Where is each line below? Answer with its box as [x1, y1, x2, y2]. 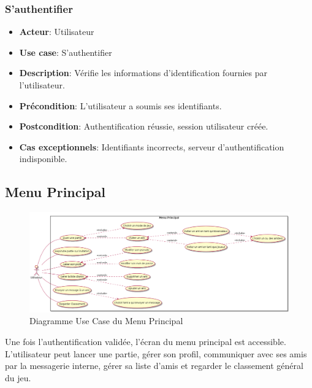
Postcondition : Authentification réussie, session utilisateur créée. [19, 120, 268, 133]
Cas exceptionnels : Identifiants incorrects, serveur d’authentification [19, 140, 284, 153]
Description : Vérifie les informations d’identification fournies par [19, 66, 268, 79]
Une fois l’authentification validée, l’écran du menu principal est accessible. [5, 335, 286, 347]
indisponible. [19, 152, 67, 165]
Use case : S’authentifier [19, 45, 112, 58]
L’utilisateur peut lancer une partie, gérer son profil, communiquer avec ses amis [5, 347, 307, 360]
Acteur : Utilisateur [19, 25, 94, 38]
